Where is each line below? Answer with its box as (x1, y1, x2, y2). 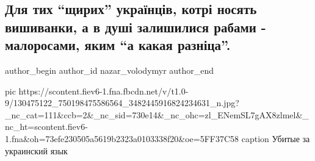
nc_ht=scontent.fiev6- (5, 120, 88, 133)
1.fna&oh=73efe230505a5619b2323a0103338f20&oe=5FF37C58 (5, 132, 239, 145)
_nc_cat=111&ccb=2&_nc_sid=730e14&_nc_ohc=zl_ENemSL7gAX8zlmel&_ (5, 108, 309, 121)
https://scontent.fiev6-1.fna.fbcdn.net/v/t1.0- (18, 84, 189, 97)
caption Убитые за (241, 132, 310, 145)
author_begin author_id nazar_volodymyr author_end (5, 63, 214, 76)
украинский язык (5, 144, 68, 157)
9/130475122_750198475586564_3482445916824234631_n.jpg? (5, 96, 239, 109)
